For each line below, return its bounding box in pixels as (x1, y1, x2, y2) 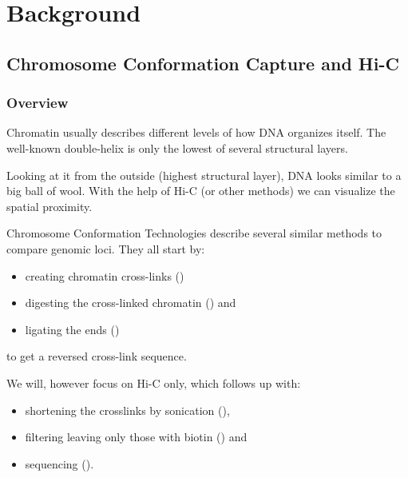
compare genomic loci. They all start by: (6, 240, 205, 257)
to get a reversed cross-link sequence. (6, 348, 187, 364)
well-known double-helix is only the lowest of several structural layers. (6, 139, 348, 156)
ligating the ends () (25, 321, 120, 337)
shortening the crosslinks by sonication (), (25, 401, 230, 418)
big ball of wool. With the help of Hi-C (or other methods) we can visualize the (6, 182, 395, 199)
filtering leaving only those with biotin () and (25, 428, 248, 445)
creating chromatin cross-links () (25, 267, 184, 284)
